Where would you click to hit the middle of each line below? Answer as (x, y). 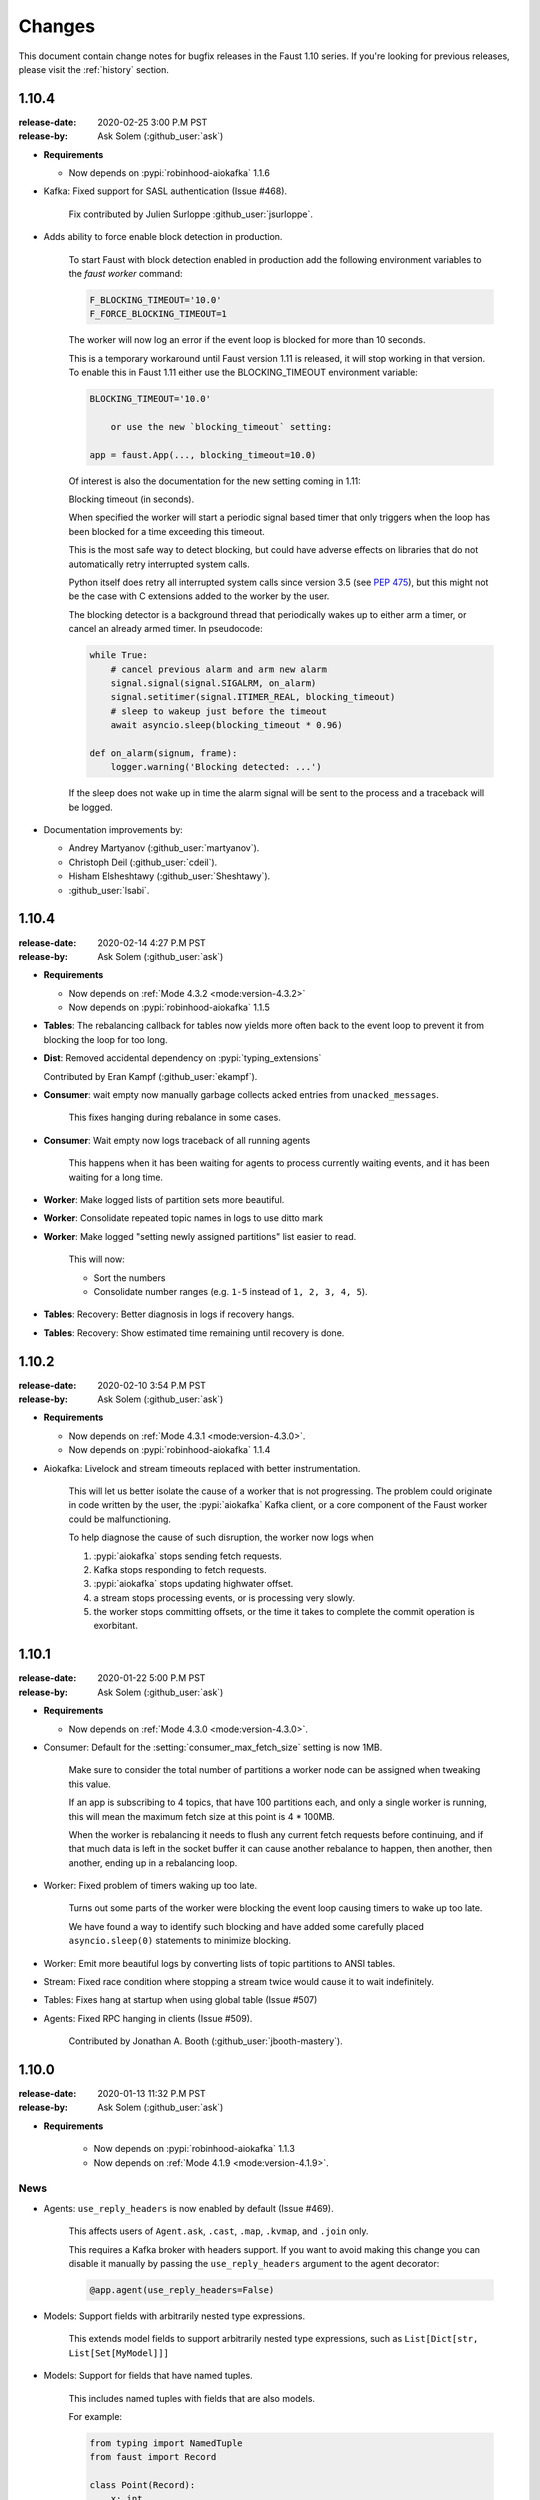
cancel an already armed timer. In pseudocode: (166, 629)
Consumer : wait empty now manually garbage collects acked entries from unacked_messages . (241, 1095)
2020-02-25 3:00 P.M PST (152, 122)
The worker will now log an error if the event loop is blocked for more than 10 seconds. (247, 340)
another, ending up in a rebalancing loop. (153, 1862)
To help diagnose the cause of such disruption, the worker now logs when (221, 1537)
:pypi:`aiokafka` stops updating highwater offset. (193, 1584)
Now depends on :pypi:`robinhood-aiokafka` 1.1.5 (169, 1007)
